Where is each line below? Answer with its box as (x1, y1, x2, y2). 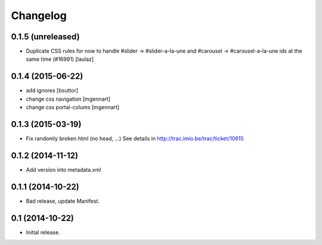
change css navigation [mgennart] (26, 95, 110, 103)
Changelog (11, 9, 67, 22)
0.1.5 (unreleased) (11, 32, 80, 42)
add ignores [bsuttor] (26, 87, 79, 94)
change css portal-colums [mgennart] (26, 104, 119, 111)
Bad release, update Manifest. (26, 197, 100, 204)
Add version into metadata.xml (26, 166, 101, 173)
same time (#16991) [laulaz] (26, 55, 94, 63)
